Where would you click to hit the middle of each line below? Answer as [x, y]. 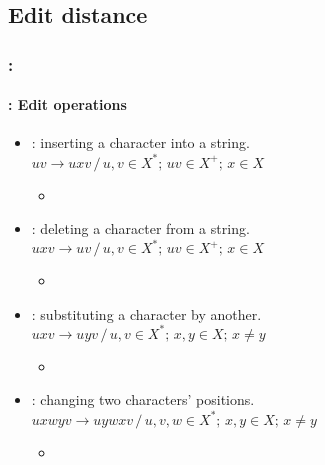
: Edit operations [67, 104]
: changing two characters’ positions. [143, 399]
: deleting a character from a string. [140, 228]
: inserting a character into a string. [140, 142]
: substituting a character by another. [146, 313]
